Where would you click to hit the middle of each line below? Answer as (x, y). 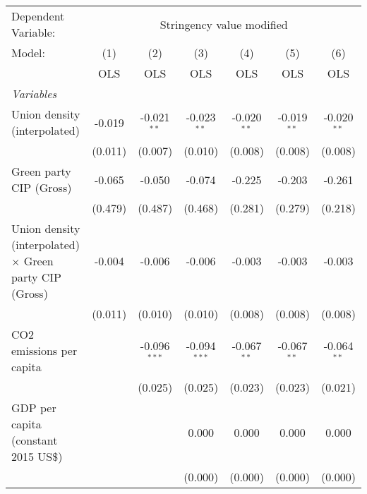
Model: (29, 53)
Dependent (38, 16)
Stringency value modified (224, 24)
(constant (35, 440)
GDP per (34, 408)
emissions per (44, 350)
